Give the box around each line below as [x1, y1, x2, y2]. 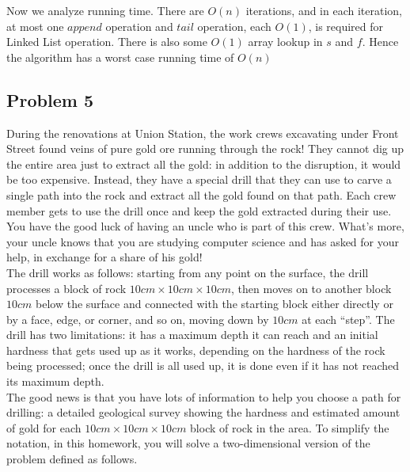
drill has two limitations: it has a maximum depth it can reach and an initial [6, 326, 378, 343]
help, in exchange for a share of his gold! [6, 249, 203, 265]
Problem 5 [6, 87, 93, 112]
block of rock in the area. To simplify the [190, 419, 389, 436]
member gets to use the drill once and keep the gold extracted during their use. [6, 202, 392, 219]
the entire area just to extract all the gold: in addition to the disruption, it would [6, 155, 401, 172]
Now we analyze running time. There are [6, 2, 204, 18]
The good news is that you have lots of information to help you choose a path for [6, 388, 401, 405]
